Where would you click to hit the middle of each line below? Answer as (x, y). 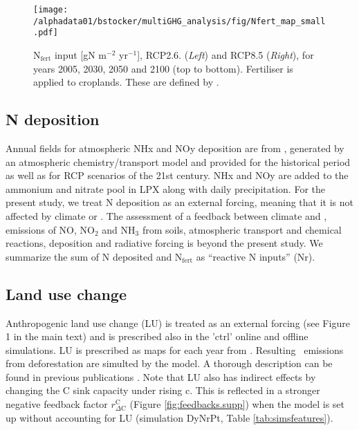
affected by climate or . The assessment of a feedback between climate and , (166, 215)
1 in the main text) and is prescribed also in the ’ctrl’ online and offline (157, 336)
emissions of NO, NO (50, 229)
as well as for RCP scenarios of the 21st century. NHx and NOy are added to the (177, 175)
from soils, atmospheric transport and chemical (242, 229)
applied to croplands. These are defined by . (126, 82)
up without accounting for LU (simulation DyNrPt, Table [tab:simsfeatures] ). (169, 417)
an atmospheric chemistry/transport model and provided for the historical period (178, 161)
